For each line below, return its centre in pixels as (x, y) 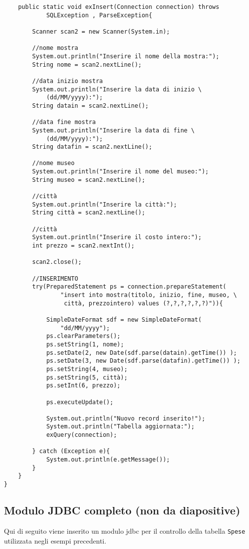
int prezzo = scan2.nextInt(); (83, 246)
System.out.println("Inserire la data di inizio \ (117, 89)
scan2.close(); (57, 262)
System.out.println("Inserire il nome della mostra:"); (126, 56)
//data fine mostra (64, 122)
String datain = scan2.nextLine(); (90, 106)
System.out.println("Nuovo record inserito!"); (126, 418)
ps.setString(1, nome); (85, 344)
